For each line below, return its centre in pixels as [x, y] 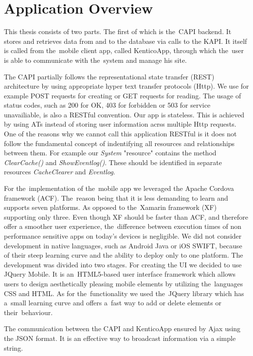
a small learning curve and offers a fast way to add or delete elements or [113, 303]
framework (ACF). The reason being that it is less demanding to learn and [116, 197]
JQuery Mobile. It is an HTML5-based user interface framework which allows [120, 274]
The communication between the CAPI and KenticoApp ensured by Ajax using [122, 328]
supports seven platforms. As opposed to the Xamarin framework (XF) [110, 207]
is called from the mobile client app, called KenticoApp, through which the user [124, 50]
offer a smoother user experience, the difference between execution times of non [123, 226]
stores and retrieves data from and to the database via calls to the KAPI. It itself [126, 41]
